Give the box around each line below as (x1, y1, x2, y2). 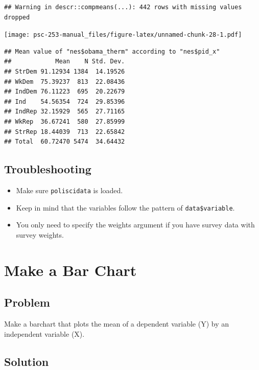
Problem (4, 294, 50, 310)
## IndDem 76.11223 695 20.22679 (4, 88, 125, 96)
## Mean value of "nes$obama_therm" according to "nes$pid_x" (4, 48, 220, 55)
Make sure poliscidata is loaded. (16, 184, 123, 195)
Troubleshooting (4, 161, 91, 177)
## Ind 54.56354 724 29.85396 (4, 98, 125, 105)
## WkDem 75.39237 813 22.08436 (4, 78, 125, 85)
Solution (4, 353, 49, 369)
